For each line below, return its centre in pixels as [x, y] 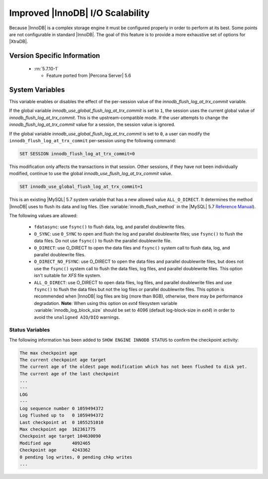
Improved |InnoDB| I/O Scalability [79, 13]
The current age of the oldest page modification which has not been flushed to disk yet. [134, 367]
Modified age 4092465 [55, 443]
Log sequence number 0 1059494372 [62, 408]
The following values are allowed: [43, 216]
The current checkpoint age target [63, 360]
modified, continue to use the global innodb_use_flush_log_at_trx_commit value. [91, 174]
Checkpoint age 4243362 [55, 450]
